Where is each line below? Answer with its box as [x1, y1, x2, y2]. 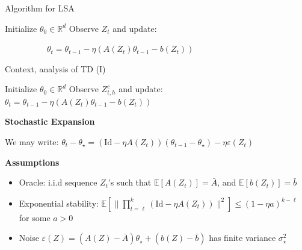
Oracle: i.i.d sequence [19, 176, 97, 189]
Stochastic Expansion [5, 115, 95, 128]
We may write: [5, 136, 59, 148]
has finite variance [209, 231, 276, 244]
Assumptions [5, 155, 60, 168]
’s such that [108, 176, 152, 189]
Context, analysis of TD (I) [5, 62, 106, 75]
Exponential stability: [19, 196, 99, 209]
